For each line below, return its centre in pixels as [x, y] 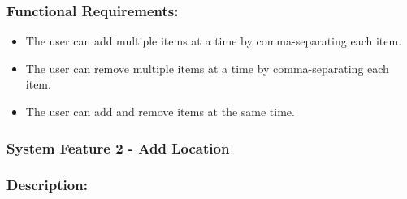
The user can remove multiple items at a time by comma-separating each [207, 68]
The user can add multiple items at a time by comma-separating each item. [214, 41]
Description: [47, 185]
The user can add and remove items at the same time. [160, 111]
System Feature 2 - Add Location [118, 147]
